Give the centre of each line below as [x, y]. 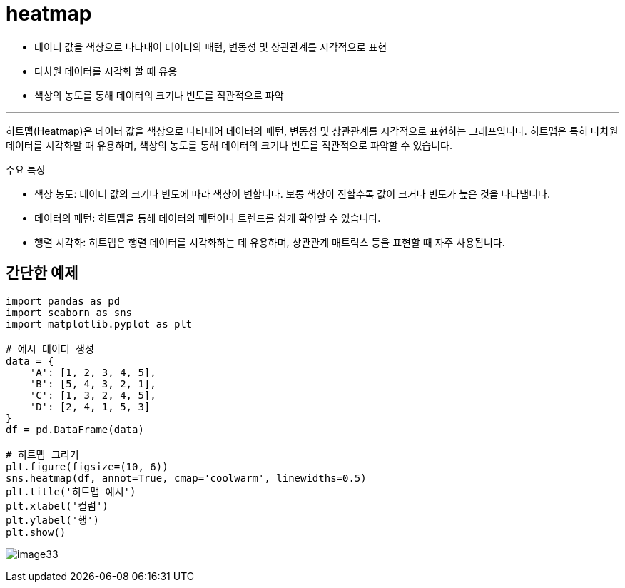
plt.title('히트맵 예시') [71, 491]
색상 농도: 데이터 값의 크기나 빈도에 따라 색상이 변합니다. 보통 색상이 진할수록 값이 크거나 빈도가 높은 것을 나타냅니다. [293, 193]
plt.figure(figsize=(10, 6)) [87, 466]
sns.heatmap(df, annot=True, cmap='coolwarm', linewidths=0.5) [186, 478]
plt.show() [36, 532]
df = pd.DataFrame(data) [75, 429]
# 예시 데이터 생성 [50, 349]
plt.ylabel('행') [52, 520]
